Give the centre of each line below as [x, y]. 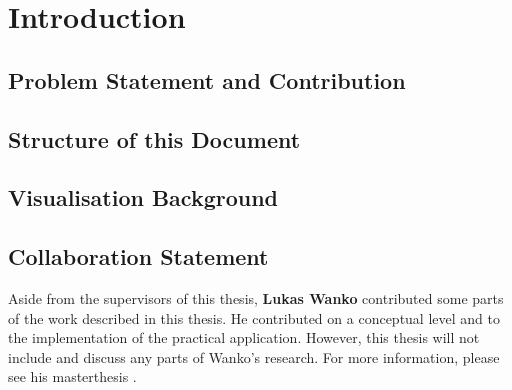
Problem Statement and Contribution [207, 79]
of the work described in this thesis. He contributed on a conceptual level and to [254, 317]
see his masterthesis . [72, 376]
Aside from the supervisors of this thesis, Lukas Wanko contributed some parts [256, 297]
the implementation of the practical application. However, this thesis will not [244, 337]
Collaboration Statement [138, 256]
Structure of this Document [154, 138]
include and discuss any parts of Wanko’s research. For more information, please [254, 356]
